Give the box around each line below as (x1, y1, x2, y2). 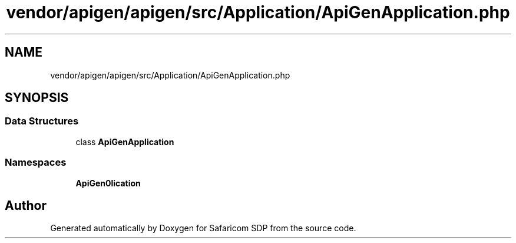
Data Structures (5, 115, 79, 127)
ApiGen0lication (75, 178, 141, 188)
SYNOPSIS (5, 90, 69, 106)
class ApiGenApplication (75, 136, 174, 147)
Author (5, 198, 47, 213)
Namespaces (5, 156, 67, 169)
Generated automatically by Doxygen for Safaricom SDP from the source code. (50, 223, 356, 234)
